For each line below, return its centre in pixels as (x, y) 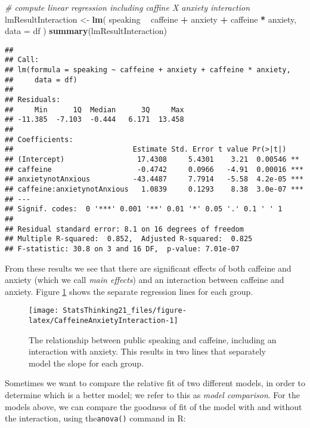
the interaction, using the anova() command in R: (95, 418)
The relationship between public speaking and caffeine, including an (153, 339)
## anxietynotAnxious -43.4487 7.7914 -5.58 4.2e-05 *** (154, 179)
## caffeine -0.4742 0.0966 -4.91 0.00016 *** (154, 169)
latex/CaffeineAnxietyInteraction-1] (103, 321)
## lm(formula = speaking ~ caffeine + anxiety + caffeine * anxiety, (148, 70)
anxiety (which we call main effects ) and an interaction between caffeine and (145, 280)
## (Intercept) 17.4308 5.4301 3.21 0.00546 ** (152, 159)
